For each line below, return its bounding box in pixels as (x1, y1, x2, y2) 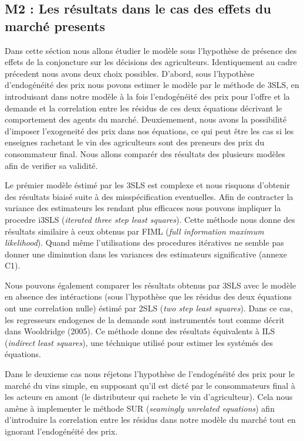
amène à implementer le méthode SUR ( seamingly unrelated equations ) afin (5, 402, 275, 414)
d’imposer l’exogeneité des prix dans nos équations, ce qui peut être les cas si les (5, 124, 294, 137)
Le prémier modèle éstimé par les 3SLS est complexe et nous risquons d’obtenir (5, 179, 290, 191)
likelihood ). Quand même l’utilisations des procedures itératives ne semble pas (5, 236, 284, 249)
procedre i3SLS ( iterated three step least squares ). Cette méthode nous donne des (5, 213, 295, 225)
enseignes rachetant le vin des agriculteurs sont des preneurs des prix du (5, 136, 265, 148)
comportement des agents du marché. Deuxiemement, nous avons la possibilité (5, 113, 287, 125)
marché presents (5, 16, 106, 35)
